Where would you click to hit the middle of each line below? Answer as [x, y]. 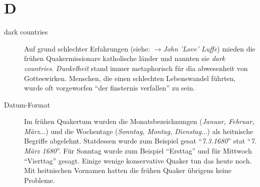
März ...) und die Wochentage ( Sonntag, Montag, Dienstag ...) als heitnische [139, 131]
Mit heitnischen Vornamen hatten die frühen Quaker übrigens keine [128, 170]
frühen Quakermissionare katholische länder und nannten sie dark [125, 58]
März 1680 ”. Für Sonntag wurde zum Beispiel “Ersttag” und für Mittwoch [138, 151]
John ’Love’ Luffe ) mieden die [209, 48]
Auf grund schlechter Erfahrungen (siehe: [87, 48]
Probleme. [40, 180]
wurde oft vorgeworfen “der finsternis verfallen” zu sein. [110, 88]
